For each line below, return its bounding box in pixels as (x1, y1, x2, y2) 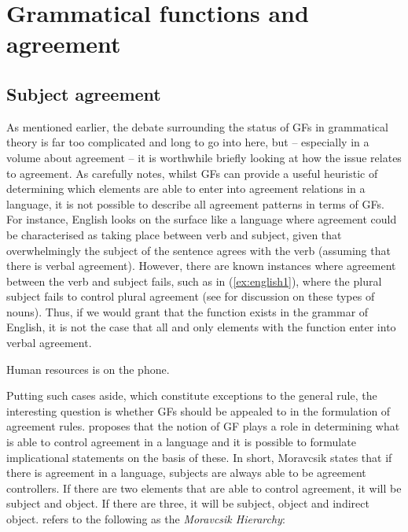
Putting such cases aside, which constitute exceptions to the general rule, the (6, 387, 377, 404)
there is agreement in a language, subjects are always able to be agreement (6, 464, 366, 481)
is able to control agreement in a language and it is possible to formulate (6, 434, 356, 450)
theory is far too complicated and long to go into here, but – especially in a (6, 134, 369, 150)
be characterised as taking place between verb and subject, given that (6, 226, 342, 242)
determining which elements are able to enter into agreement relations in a (6, 180, 366, 197)
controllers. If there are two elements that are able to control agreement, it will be (6, 479, 402, 496)
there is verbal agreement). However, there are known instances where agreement (6, 257, 396, 274)
